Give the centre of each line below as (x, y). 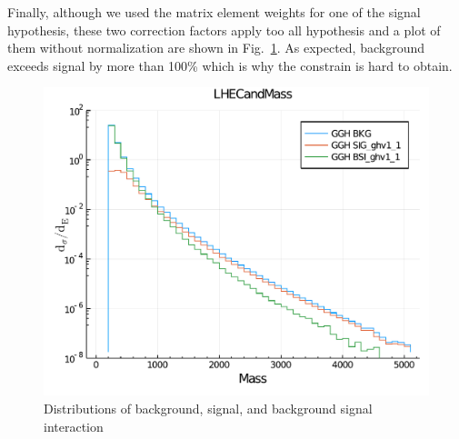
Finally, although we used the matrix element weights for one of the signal (214, 12)
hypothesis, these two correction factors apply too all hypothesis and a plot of (224, 30)
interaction (74, 426)
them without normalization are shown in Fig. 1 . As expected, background (216, 48)
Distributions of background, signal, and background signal (208, 409)
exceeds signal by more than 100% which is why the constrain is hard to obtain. (230, 65)
